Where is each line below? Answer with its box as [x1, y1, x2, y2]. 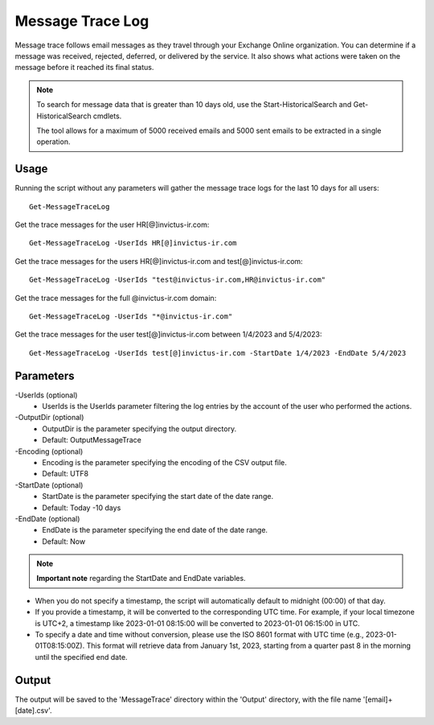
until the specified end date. [35, 652, 128, 661]
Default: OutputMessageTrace [42, 435, 142, 445]
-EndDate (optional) [14, 513, 80, 523]
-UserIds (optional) [14, 390, 78, 400]
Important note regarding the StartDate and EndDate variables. [36, 574, 246, 583]
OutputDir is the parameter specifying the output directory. [42, 423, 237, 434]
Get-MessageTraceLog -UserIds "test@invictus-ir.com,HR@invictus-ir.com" [29, 275, 326, 285]
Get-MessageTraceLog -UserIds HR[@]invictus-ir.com [29, 238, 237, 248]
